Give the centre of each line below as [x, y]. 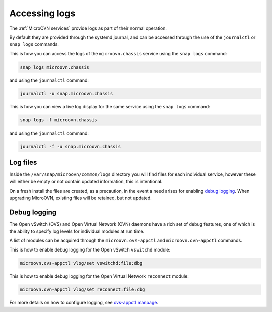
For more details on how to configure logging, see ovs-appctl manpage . [84, 303]
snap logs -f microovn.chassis [59, 120]
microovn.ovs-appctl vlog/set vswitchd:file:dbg [81, 263]
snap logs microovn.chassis [54, 67]
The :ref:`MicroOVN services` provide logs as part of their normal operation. [88, 28]
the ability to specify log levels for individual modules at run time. [77, 231]
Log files [23, 163]
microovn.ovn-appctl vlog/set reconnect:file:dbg [82, 290]
